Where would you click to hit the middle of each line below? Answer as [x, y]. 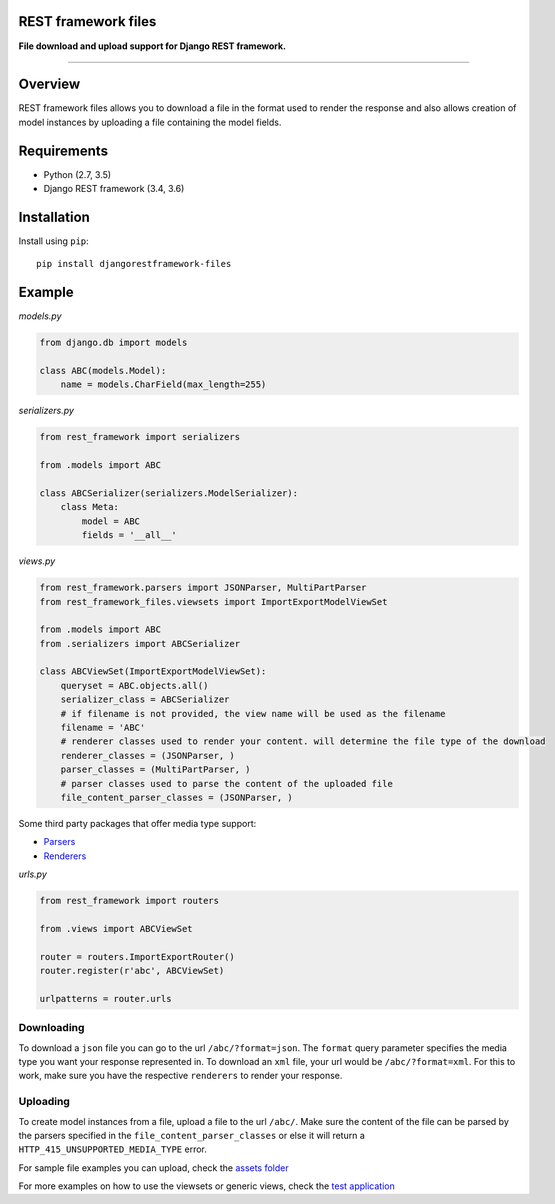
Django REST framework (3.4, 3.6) [114, 189]
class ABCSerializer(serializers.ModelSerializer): [169, 493]
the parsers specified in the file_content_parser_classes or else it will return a [191, 1135]
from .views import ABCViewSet [116, 928]
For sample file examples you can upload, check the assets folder [153, 1167]
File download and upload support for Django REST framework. [152, 46]
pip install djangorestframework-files [134, 264]
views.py [37, 561]
